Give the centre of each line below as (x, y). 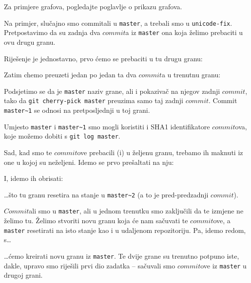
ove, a (222, 221)
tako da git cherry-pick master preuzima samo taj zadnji (94, 100)
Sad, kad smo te (28, 152)
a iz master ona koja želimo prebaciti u (184, 32)
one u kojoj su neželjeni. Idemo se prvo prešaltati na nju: (89, 162)
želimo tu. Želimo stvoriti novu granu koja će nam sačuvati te (96, 221)
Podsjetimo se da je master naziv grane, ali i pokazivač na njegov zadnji (112, 91)
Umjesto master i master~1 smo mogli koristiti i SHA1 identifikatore (107, 126)
